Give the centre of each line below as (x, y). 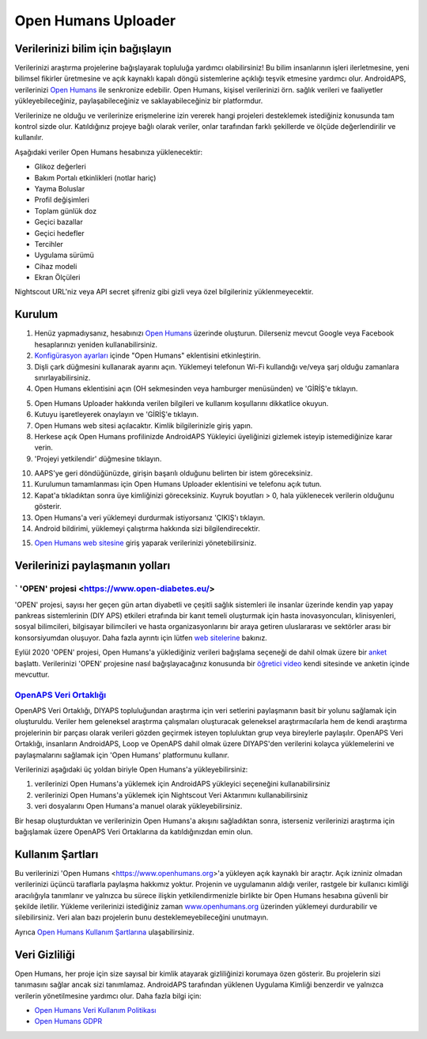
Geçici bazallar (59, 222)
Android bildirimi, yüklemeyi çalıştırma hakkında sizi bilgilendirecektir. (147, 529)
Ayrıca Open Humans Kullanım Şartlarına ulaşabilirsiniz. (105, 932)
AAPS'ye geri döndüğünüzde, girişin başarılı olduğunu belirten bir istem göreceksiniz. (174, 473)
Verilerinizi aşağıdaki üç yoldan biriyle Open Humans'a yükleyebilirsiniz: (131, 770)
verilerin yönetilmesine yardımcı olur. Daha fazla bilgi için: (108, 995)
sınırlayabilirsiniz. (62, 377)
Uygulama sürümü (64, 255)
